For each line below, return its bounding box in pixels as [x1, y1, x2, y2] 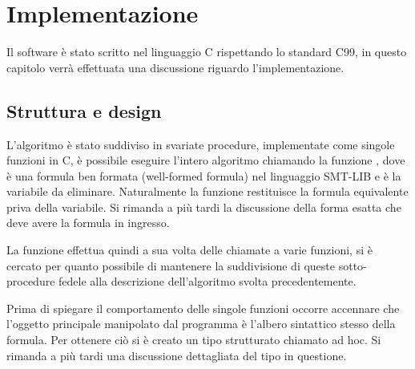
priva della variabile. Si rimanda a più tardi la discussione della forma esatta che [6, 198, 401, 215]
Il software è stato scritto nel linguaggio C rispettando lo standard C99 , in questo [6, 43, 407, 60]
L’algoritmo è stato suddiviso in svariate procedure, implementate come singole [6, 136, 395, 152]
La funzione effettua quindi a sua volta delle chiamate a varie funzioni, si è [6, 241, 373, 258]
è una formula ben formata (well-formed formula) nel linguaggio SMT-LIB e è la [6, 167, 401, 184]
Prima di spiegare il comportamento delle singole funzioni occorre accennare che [6, 299, 400, 316]
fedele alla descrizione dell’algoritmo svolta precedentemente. [58, 273, 357, 290]
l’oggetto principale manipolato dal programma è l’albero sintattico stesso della [6, 315, 396, 332]
